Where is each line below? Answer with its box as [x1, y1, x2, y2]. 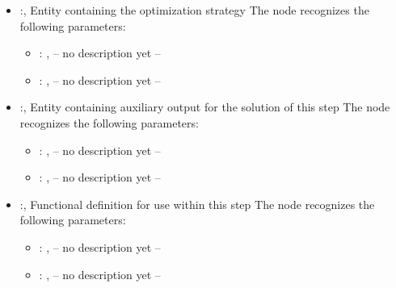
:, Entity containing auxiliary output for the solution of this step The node [19, 98, 390, 115]
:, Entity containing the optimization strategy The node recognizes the [19, 2, 369, 18]
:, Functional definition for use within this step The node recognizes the [19, 195, 375, 212]
